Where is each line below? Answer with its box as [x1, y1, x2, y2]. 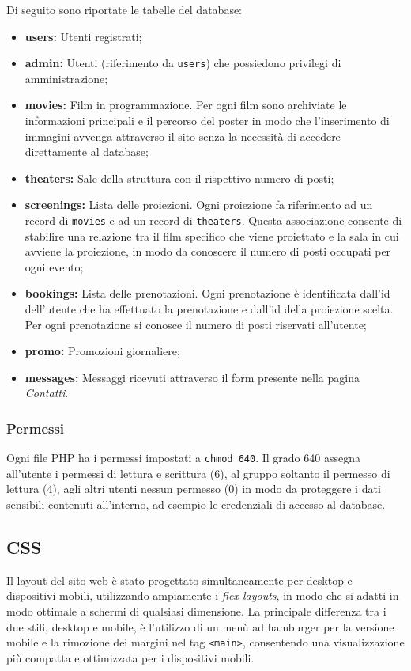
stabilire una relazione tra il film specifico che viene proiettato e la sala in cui [25, 227, 399, 244]
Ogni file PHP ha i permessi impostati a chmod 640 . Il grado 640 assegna [6, 449, 360, 466]
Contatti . [25, 385, 69, 401]
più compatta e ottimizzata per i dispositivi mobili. [6, 649, 255, 665]
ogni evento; [25, 258, 84, 275]
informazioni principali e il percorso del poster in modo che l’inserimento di [25, 112, 390, 129]
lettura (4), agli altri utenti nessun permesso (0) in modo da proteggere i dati [6, 480, 381, 497]
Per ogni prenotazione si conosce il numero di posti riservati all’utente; [25, 316, 367, 332]
